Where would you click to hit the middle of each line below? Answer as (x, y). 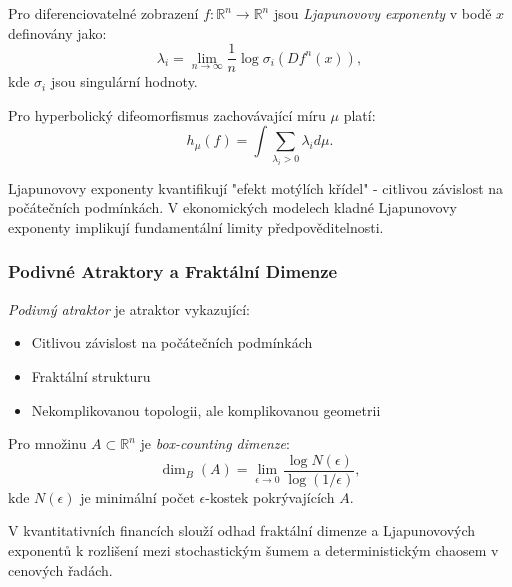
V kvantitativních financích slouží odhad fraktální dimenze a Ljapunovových (242, 530)
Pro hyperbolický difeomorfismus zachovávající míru (167, 114)
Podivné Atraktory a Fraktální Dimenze (173, 271)
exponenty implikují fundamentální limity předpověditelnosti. (196, 226)
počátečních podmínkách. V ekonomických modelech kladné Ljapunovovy (232, 207)
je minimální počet (137, 496)
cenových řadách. (60, 569)
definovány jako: (57, 32)
